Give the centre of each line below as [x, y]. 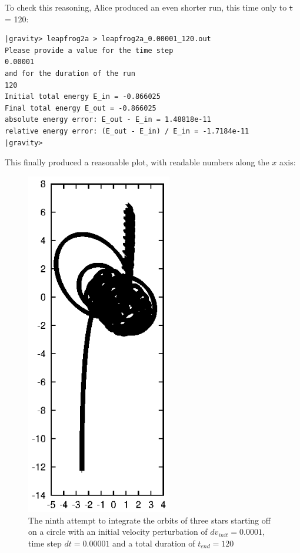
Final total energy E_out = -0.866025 [81, 108]
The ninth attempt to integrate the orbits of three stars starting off [149, 520]
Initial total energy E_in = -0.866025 [83, 97]
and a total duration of [154, 543]
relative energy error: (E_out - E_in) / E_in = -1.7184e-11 [127, 131]
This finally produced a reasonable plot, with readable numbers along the [137, 162]
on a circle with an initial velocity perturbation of [118, 532]
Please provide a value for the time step [89, 50]
